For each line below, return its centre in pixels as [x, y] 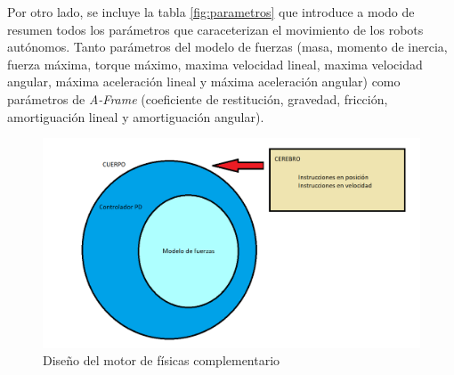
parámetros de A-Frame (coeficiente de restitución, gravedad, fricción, [198, 98]
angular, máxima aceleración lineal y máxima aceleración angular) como [204, 82]
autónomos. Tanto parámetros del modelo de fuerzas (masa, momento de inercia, [227, 47]
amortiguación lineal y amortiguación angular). [136, 116]
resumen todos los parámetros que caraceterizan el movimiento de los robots [215, 29]
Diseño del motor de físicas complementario [162, 360]
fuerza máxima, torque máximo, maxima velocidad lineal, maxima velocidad [215, 64]
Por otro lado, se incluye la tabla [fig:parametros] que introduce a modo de [211, 12]
